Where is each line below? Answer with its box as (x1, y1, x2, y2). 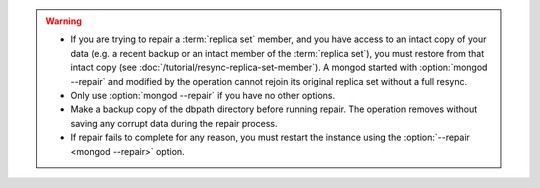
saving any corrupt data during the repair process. (70, 117, 278, 129)
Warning (45, 15, 82, 27)
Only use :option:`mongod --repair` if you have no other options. (70, 89, 335, 101)
